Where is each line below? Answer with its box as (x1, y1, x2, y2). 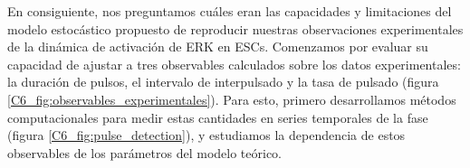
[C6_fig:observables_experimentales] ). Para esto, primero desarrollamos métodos (7, 89, 456, 108)
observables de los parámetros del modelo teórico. (7, 143, 282, 162)
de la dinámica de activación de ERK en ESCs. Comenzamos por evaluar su (7, 37, 428, 56)
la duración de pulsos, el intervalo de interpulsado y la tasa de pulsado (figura (7, 72, 439, 91)
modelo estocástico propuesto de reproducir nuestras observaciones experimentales (7, 19, 464, 38)
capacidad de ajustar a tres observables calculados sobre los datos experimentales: (7, 54, 461, 73)
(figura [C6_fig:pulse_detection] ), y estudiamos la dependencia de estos (7, 126, 406, 145)
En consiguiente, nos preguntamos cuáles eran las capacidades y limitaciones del (7, 2, 452, 20)
